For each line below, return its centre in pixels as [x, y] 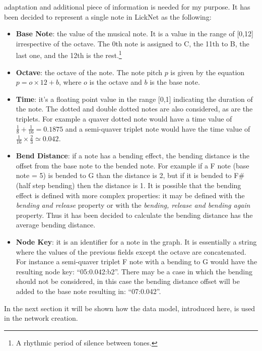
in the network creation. [41, 318]
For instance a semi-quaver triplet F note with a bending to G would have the [137, 261]
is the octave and [116, 82]
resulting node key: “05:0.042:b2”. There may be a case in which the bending [134, 271]
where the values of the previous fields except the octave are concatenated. [131, 251]
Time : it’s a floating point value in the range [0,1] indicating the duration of [134, 99]
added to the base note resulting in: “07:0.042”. [88, 291]
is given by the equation [208, 72]
